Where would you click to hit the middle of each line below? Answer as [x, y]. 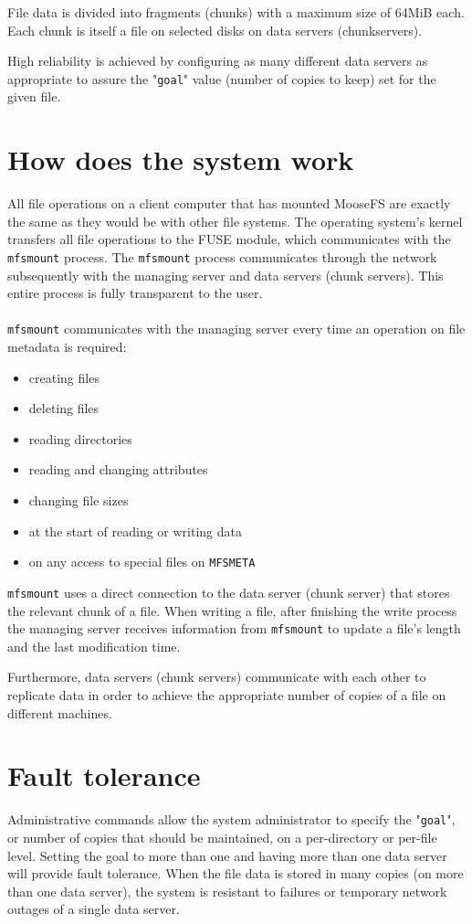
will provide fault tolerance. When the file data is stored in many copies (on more [236, 873]
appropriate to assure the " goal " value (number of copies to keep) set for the [222, 78]
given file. [34, 96]
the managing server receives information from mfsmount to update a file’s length [234, 628]
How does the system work [181, 159]
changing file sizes [79, 500]
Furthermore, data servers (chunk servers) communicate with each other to [217, 677]
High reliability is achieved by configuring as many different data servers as [218, 61]
